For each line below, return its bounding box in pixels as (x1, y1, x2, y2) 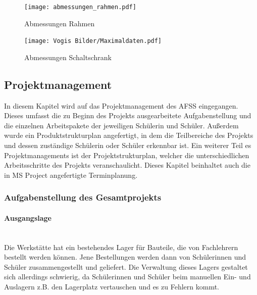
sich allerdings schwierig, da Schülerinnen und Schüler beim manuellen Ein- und (4, 271, 251, 282)
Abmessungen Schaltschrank (24, 52, 112, 62)
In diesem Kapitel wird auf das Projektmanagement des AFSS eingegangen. (4, 100, 238, 111)
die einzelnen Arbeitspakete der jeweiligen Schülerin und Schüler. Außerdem (4, 120, 239, 130)
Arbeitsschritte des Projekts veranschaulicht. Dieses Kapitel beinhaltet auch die (4, 160, 250, 170)
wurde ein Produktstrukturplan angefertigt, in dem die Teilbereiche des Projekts (4, 130, 253, 140)
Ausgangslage (4, 212, 52, 223)
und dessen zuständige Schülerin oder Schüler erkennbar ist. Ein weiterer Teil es (4, 140, 251, 151)
